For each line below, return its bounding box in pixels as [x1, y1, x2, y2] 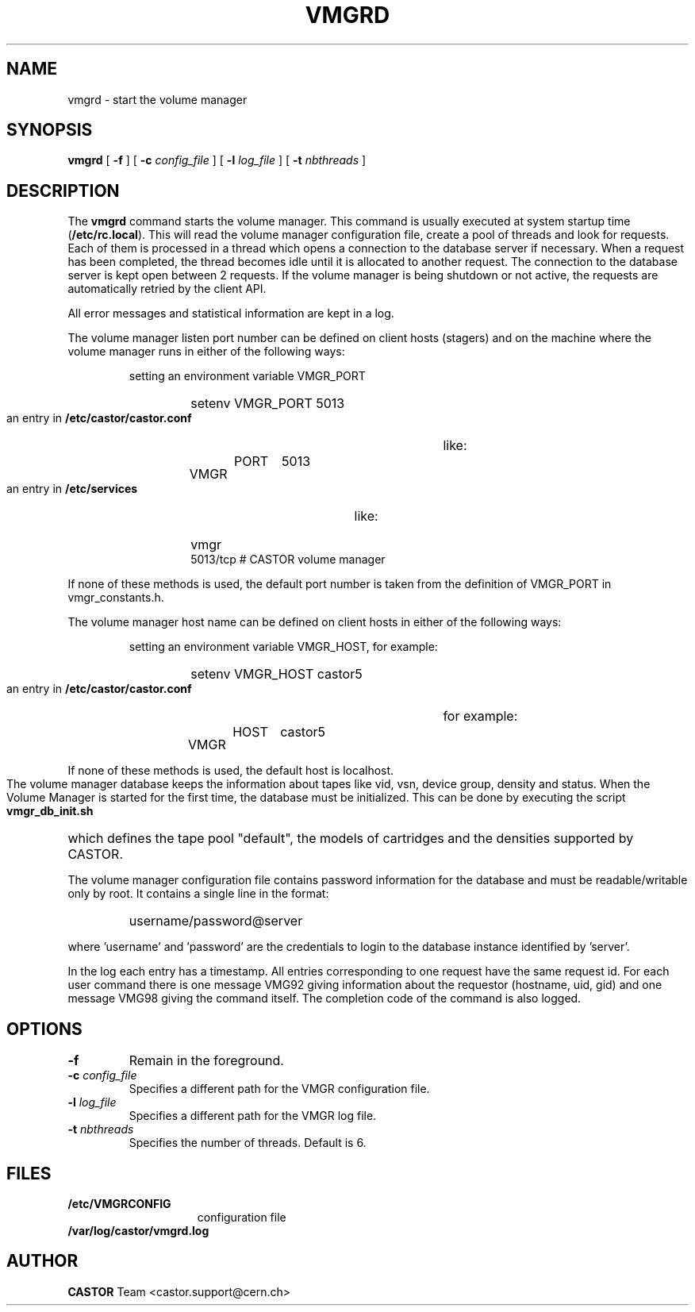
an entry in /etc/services [6, 482, 138, 496]
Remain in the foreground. [129, 1052, 284, 1069]
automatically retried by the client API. [67, 282, 267, 296]
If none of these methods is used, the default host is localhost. [67, 764, 394, 778]
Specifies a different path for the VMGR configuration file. [129, 1082, 430, 1096]
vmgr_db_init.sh [6, 804, 94, 818]
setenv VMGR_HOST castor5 [190, 666, 363, 683]
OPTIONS [6, 1018, 83, 1039]
